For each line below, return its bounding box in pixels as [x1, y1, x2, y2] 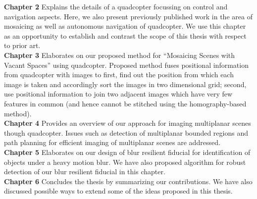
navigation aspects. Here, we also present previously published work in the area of [4, 11, 253, 21]
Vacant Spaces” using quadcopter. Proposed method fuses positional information [4, 59, 249, 70]
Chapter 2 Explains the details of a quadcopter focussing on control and [4, 1, 228, 11]
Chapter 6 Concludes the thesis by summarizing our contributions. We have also [4, 176, 253, 186]
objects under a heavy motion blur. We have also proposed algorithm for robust [4, 156, 246, 167]
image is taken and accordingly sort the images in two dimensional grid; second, [4, 79, 247, 89]
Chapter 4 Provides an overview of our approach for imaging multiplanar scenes [4, 118, 251, 128]
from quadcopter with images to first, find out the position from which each [4, 69, 234, 80]
